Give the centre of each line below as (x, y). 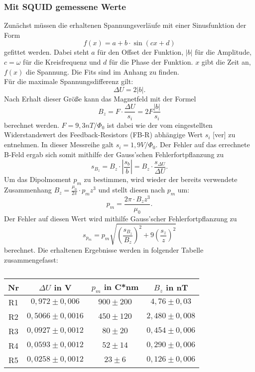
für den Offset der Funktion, (140, 52)
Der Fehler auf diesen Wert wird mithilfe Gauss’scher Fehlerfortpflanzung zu (121, 218)
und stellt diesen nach (131, 190)
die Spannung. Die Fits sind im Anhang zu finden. (103, 71)
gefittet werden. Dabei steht (47, 52)
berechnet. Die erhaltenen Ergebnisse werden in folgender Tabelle (104, 249)
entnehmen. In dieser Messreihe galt (59, 144)
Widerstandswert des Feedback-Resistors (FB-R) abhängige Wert (104, 135)
